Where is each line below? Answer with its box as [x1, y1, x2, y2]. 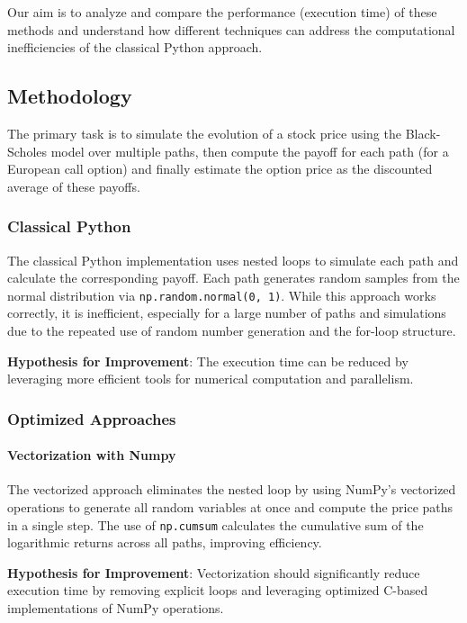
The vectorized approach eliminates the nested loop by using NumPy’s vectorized [7, 480, 456, 499]
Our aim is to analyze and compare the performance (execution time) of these [7, 3, 437, 21]
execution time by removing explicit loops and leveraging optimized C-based [7, 581, 428, 600]
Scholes [7, 141, 48, 160]
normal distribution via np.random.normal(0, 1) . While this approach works [7, 285, 436, 304]
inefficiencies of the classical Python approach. [7, 38, 263, 57]
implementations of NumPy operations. [7, 599, 224, 618]
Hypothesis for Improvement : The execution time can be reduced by [7, 351, 409, 370]
